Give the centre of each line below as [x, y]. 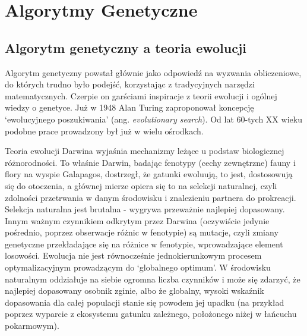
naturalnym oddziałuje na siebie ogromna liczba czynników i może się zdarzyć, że [153, 279]
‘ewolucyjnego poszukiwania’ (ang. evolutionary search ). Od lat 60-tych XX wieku [153, 119]
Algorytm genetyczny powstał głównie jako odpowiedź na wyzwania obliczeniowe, [153, 72]
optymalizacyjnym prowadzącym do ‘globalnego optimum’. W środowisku [138, 267]
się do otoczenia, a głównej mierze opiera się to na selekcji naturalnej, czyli [141, 185]
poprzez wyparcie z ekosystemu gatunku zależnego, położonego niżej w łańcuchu [151, 314]
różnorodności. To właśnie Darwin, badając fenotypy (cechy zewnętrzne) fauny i [150, 162]
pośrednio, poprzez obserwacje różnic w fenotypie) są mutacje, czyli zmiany [142, 232]
